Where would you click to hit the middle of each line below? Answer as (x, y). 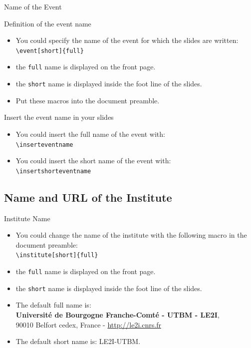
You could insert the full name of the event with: (90, 134)
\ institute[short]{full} (57, 255)
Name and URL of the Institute (88, 197)
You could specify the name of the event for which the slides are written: (127, 40)
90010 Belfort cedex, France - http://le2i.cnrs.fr (88, 324)
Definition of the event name (48, 23)
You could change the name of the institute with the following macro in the (131, 235)
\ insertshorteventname (53, 171)
